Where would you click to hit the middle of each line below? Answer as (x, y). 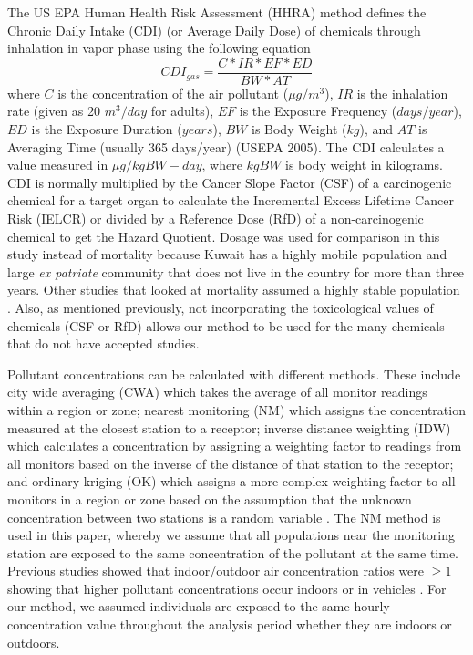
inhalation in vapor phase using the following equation (159, 48)
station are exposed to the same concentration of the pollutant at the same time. (233, 552)
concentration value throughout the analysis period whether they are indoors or (230, 624)
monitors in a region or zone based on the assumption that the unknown (210, 499)
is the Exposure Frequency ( (318, 111)
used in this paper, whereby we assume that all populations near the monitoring (231, 535)
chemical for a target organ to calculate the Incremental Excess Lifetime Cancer (231, 200)
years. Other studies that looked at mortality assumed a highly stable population (234, 290)
